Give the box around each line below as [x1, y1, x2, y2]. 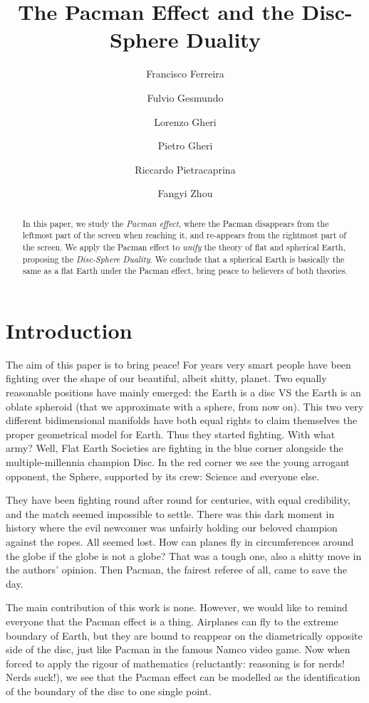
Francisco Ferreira [146, 66, 224, 81]
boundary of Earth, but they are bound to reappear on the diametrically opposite [6, 628, 363, 643]
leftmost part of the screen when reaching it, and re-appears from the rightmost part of [22, 229, 346, 241]
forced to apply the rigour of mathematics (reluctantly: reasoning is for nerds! [6, 655, 345, 670]
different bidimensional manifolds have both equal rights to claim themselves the [6, 413, 358, 428]
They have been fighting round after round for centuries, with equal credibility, [6, 492, 350, 507]
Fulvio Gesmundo [147, 90, 224, 105]
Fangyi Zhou [157, 186, 213, 201]
